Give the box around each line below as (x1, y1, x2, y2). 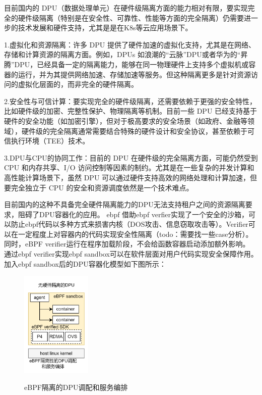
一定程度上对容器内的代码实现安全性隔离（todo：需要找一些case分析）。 (18, 228, 253, 239)
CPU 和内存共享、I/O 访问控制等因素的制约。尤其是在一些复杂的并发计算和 (4, 162, 254, 173)
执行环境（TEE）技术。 (11, 135, 90, 146)
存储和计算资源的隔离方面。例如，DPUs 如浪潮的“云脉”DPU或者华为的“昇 (4, 49, 248, 60)
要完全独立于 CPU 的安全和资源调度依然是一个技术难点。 (4, 182, 193, 192)
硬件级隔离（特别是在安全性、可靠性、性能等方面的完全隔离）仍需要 (18, 12, 244, 23)
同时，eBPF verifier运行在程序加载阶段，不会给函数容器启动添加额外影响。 (4, 238, 250, 249)
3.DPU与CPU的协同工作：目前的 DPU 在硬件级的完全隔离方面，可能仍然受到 (4, 152, 258, 163)
